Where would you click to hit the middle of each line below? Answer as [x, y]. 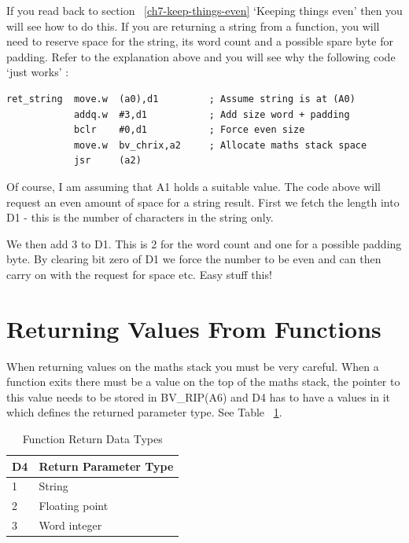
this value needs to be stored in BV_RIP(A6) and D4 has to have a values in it [199, 396]
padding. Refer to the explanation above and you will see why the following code [201, 56]
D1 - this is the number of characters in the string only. [140, 217]
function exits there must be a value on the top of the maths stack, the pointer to [203, 382]
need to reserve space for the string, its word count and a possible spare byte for [200, 41]
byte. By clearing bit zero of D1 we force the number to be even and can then [194, 259]
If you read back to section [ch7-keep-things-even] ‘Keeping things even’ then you [204, 10]
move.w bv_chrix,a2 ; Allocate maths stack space [220, 145]
